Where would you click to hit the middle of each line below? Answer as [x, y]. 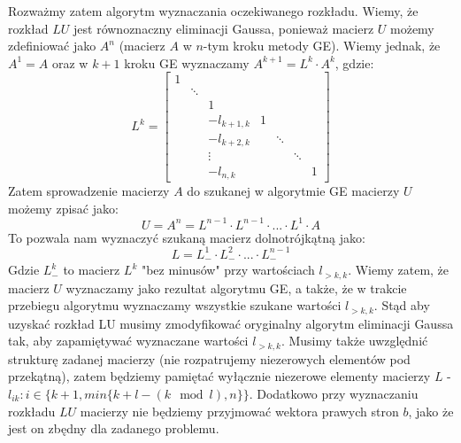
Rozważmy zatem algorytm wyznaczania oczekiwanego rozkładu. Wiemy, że [213, 11]
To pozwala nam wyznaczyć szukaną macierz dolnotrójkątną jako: [187, 237]
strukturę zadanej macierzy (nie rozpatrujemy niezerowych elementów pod [209, 358]
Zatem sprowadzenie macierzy [89, 190]
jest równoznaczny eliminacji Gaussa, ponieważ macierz [224, 28]
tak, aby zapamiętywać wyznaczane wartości [128, 341]
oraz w [70, 62]
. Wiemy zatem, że [399, 270]
